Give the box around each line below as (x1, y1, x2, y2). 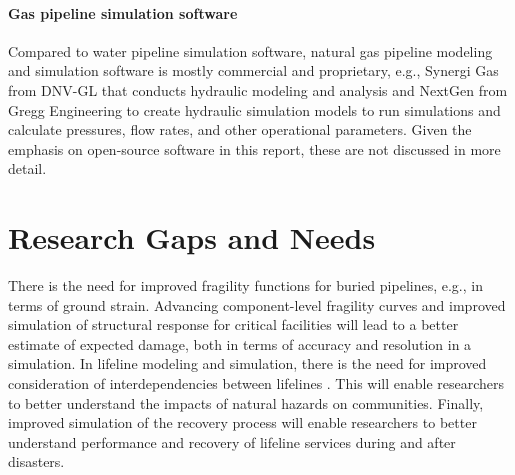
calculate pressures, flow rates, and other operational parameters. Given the (8, 119, 472, 140)
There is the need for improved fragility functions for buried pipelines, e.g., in (8, 275, 483, 296)
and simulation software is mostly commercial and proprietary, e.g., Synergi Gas (8, 60, 499, 81)
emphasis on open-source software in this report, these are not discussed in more (8, 138, 501, 159)
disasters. (8, 451, 65, 472)
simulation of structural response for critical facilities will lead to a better (8, 314, 459, 335)
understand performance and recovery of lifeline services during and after (8, 431, 456, 452)
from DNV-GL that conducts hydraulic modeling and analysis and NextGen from (8, 79, 508, 100)
